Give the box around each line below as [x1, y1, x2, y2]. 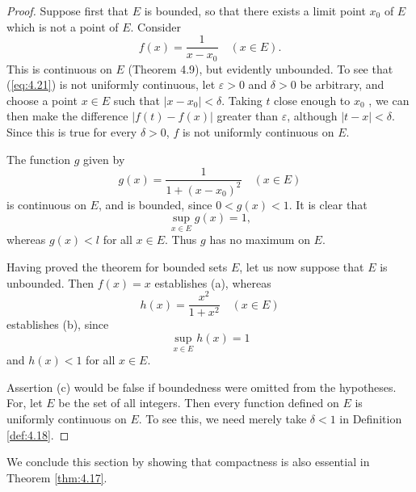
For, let [6, 394, 43, 411]
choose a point [6, 91, 78, 108]
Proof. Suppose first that [6, 2, 129, 19]
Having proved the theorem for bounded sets [6, 259, 228, 275]
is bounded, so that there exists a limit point [144, 2, 366, 19]
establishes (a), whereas [154, 274, 271, 291]
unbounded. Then [6, 274, 95, 291]
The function [6, 150, 70, 167]
